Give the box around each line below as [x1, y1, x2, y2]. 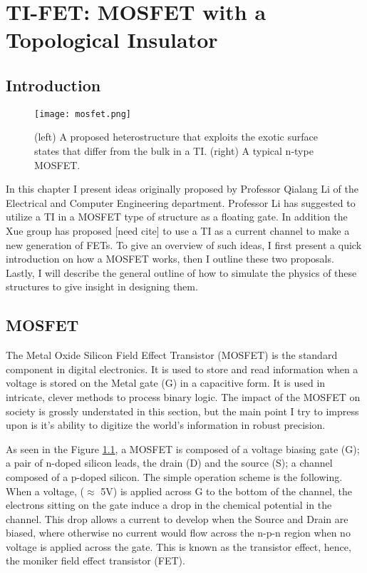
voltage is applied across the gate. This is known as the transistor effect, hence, [6, 539, 351, 554]
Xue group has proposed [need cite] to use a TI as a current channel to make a [6, 223, 350, 238]
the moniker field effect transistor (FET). [6, 553, 185, 568]
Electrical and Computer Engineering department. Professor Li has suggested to [6, 195, 356, 210]
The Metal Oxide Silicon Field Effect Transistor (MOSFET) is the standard [6, 348, 338, 362]
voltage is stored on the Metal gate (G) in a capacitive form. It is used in [6, 375, 326, 390]
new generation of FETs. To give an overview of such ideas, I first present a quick [6, 237, 362, 252]
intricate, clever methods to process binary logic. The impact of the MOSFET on [6, 389, 361, 404]
